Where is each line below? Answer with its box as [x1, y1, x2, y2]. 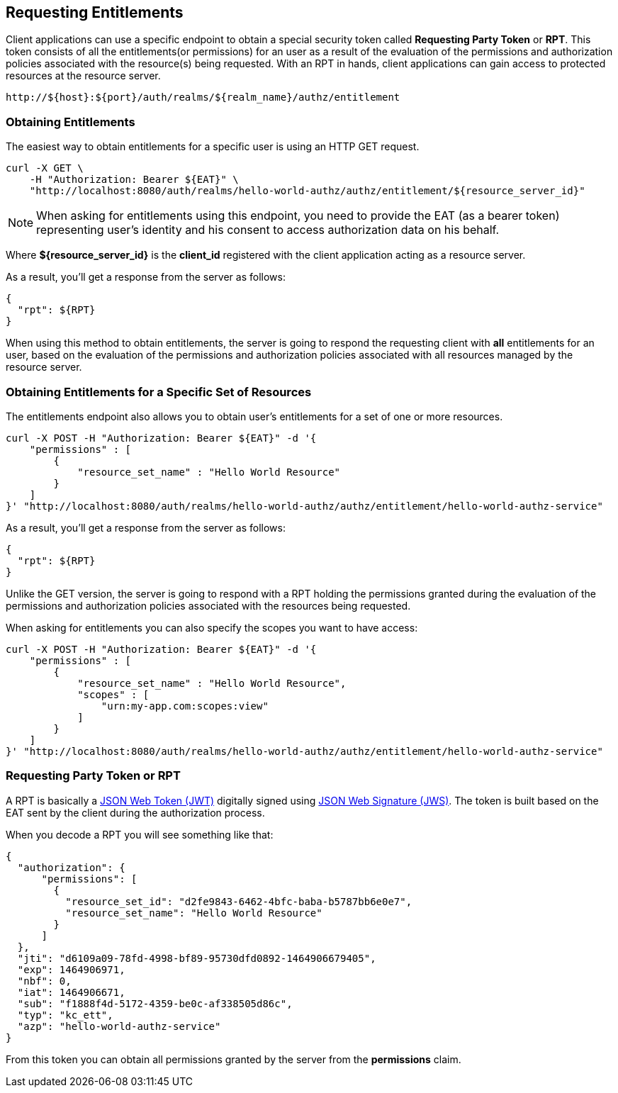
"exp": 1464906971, [17, 963, 125, 975]
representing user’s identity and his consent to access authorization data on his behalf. [36, 223, 500, 237]
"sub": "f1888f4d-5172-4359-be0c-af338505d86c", [17, 997, 293, 1009]
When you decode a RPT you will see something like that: [6, 828, 274, 841]
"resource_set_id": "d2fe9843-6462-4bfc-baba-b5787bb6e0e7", [65, 895, 412, 907]
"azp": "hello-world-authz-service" [17, 1020, 221, 1032]
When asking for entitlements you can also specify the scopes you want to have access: [6, 621, 418, 634]
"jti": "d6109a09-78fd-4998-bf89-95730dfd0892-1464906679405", [17, 952, 376, 964]
